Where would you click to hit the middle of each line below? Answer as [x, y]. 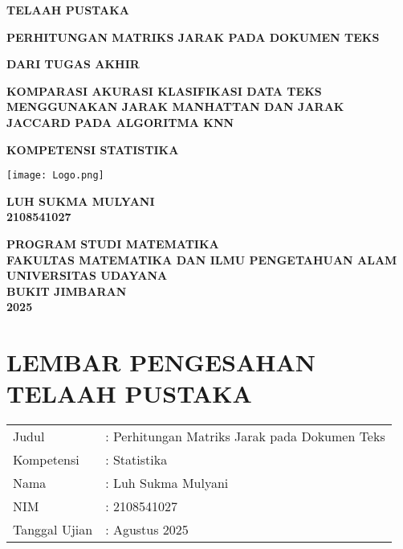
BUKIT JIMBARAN [67, 291]
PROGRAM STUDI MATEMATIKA [113, 244]
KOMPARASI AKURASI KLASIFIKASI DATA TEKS [164, 90]
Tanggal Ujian [53, 530]
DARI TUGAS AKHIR [73, 64]
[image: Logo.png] [55, 176]
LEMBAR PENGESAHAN [161, 362]
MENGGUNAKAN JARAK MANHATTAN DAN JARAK [175, 107]
